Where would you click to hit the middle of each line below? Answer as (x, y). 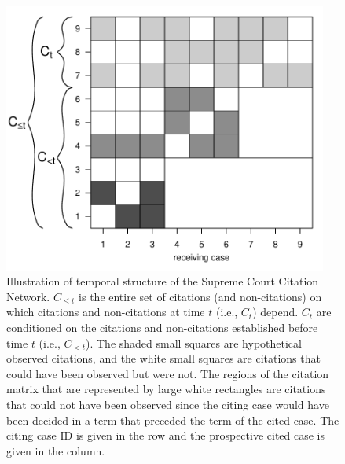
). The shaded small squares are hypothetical (194, 342)
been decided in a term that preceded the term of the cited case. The (173, 420)
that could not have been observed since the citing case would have (168, 404)
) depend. (275, 312)
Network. (28, 296)
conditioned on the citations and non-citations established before (162, 328)
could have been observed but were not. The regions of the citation (168, 373)
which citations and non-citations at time (106, 312)
